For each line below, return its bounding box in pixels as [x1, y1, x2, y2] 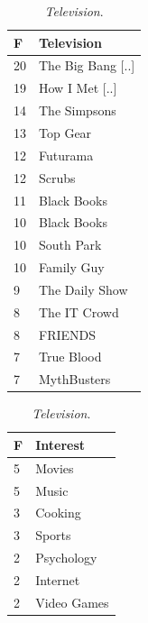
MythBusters [39, 370, 111, 389]
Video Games [35, 592, 109, 611]
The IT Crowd [39, 302, 119, 321]
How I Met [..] [39, 78, 117, 97]
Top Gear [39, 123, 92, 142]
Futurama [39, 145, 94, 164]
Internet [35, 571, 80, 589]
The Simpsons [39, 101, 116, 120]
